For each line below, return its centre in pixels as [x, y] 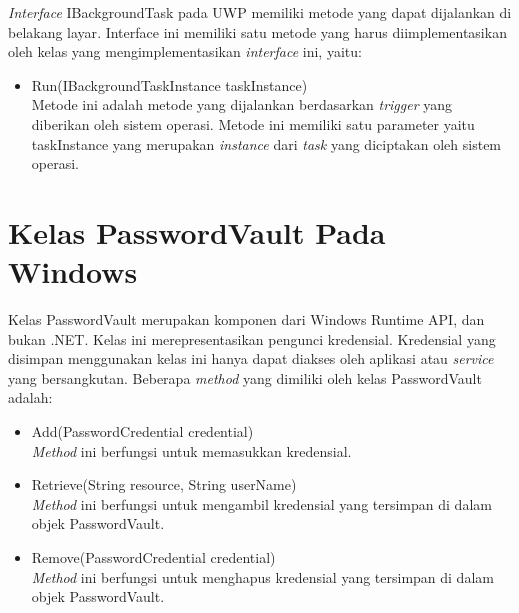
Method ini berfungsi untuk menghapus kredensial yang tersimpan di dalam [262, 576]
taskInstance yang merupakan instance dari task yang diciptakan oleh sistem [266, 143]
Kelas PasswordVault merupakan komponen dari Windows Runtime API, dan [246, 319]
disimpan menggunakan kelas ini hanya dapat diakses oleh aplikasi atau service [251, 358]
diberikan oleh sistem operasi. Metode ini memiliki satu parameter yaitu [253, 123]
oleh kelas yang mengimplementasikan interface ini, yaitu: [185, 51]
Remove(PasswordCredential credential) [153, 557]
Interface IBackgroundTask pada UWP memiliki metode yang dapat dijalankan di [260, 12]
